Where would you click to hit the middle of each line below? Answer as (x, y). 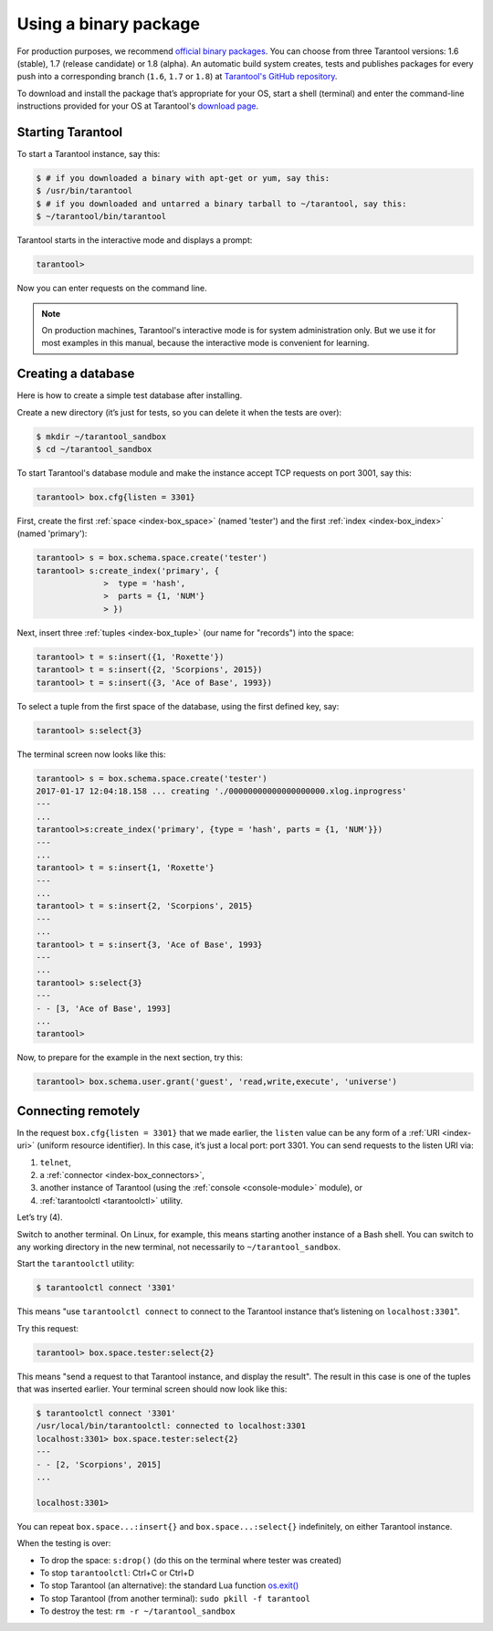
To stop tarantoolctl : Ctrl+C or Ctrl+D (117, 1573)
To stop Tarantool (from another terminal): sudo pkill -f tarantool (175, 1598)
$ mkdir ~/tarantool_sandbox (101, 437)
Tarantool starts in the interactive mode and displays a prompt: (135, 240)
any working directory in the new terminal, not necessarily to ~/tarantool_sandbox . (179, 1247)
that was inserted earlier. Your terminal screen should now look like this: (152, 1389)
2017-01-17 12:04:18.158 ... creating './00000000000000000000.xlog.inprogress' (221, 791)
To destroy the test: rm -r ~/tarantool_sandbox (138, 1611)
